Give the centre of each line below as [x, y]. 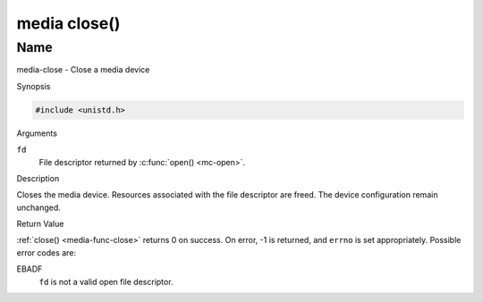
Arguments [37, 133]
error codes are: [46, 252]
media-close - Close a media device [83, 70]
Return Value [40, 224]
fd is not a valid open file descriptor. [106, 281]
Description [38, 178]
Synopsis [34, 86]
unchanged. [39, 207]
